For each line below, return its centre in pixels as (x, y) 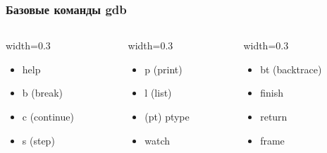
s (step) (38, 140)
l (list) (158, 93)
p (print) (163, 69)
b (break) (43, 93)
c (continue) (48, 116)
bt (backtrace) (291, 69)
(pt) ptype (167, 116)
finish (272, 93)
